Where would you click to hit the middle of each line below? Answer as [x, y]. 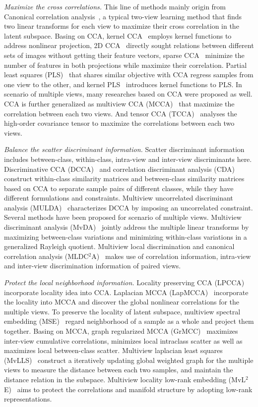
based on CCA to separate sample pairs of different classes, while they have [119, 188]
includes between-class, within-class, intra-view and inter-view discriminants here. [128, 159]
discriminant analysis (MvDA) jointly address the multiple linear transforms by [127, 227]
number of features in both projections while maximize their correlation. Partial [126, 65]
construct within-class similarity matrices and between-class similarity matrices [124, 178]
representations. [28, 399]
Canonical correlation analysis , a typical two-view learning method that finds [123, 16]
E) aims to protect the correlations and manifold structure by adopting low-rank [128, 389]
